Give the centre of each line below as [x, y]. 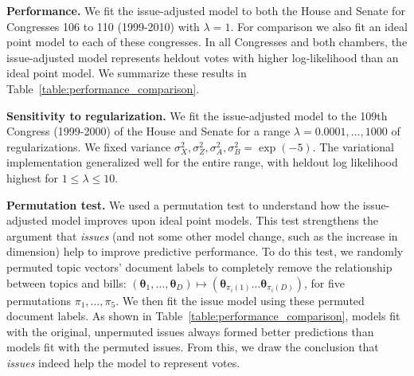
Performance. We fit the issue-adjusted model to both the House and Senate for [206, 10]
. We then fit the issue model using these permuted [240, 300]
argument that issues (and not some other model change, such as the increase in [202, 235]
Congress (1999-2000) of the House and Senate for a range [148, 131]
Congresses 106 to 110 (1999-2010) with [103, 26]
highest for [33, 177]
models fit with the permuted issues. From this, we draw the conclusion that [193, 347]
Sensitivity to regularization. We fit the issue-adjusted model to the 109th [197, 115]
